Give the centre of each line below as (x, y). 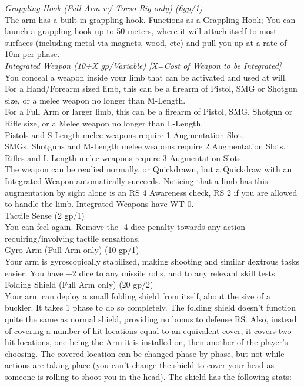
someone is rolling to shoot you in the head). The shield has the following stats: (148, 376)
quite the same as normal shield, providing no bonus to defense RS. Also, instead (151, 319)
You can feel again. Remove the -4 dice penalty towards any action (125, 227)
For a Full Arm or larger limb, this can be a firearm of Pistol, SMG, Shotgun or (149, 111)
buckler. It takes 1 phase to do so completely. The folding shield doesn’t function (151, 307)
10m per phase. (32, 54)
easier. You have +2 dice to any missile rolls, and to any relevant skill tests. (141, 273)
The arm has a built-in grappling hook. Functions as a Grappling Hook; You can (150, 19)
